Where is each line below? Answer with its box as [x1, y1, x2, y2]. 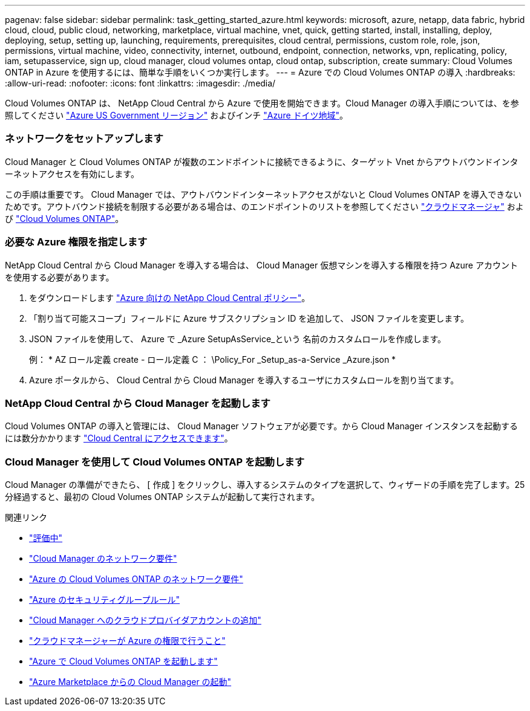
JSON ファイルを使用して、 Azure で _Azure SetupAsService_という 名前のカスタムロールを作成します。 [29, 333, 447, 344]
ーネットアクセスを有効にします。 [5, 168, 139, 179]
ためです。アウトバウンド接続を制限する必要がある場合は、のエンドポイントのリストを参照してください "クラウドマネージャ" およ [5, 201, 524, 212]
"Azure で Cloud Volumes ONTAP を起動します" [29, 656, 218, 666]
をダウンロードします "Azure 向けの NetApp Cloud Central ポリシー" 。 [29, 292, 310, 303]
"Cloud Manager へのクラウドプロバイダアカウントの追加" [29, 615, 261, 625]
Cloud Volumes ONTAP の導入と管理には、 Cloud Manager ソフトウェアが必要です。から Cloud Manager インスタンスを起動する [5, 421, 518, 432]
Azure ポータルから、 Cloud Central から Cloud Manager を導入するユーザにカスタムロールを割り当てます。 [29, 374, 459, 385]
